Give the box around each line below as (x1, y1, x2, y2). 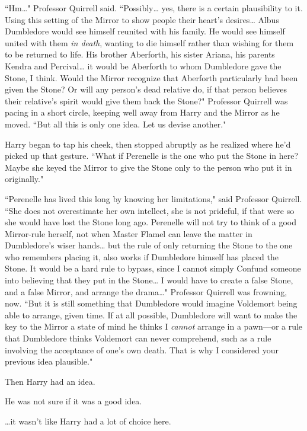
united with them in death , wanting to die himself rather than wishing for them (5, 36, 294, 49)
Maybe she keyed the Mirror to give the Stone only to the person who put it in (5, 161, 292, 173)
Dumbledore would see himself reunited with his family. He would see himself (5, 25, 285, 37)
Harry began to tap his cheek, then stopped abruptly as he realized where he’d (5, 138, 291, 150)
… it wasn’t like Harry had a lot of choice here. (5, 415, 171, 427)
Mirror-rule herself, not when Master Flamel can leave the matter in (5, 227, 252, 240)
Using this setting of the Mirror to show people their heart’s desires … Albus (5, 13, 279, 25)
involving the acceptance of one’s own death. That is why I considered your (5, 343, 279, 356)
